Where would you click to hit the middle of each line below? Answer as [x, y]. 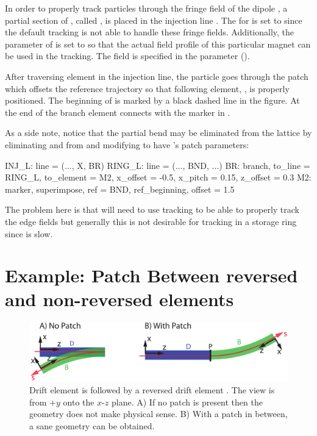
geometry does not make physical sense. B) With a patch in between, [158, 414]
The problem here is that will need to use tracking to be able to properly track [152, 209]
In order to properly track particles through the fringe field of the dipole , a [146, 8]
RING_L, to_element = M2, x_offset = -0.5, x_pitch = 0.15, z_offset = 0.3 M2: [158, 177]
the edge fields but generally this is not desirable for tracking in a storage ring [151, 221]
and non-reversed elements [119, 299]
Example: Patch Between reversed [151, 275]
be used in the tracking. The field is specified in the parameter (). [127, 56]
